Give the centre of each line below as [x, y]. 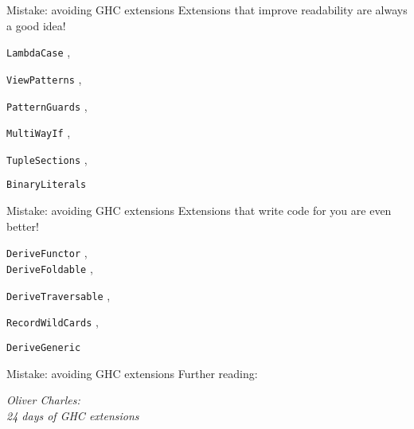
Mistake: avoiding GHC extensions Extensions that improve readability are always [207, 10]
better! [23, 226]
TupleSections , [47, 159]
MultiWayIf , [39, 133]
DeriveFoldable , [50, 268]
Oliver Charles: [43, 400]
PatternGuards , [47, 105]
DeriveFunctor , [47, 253]
